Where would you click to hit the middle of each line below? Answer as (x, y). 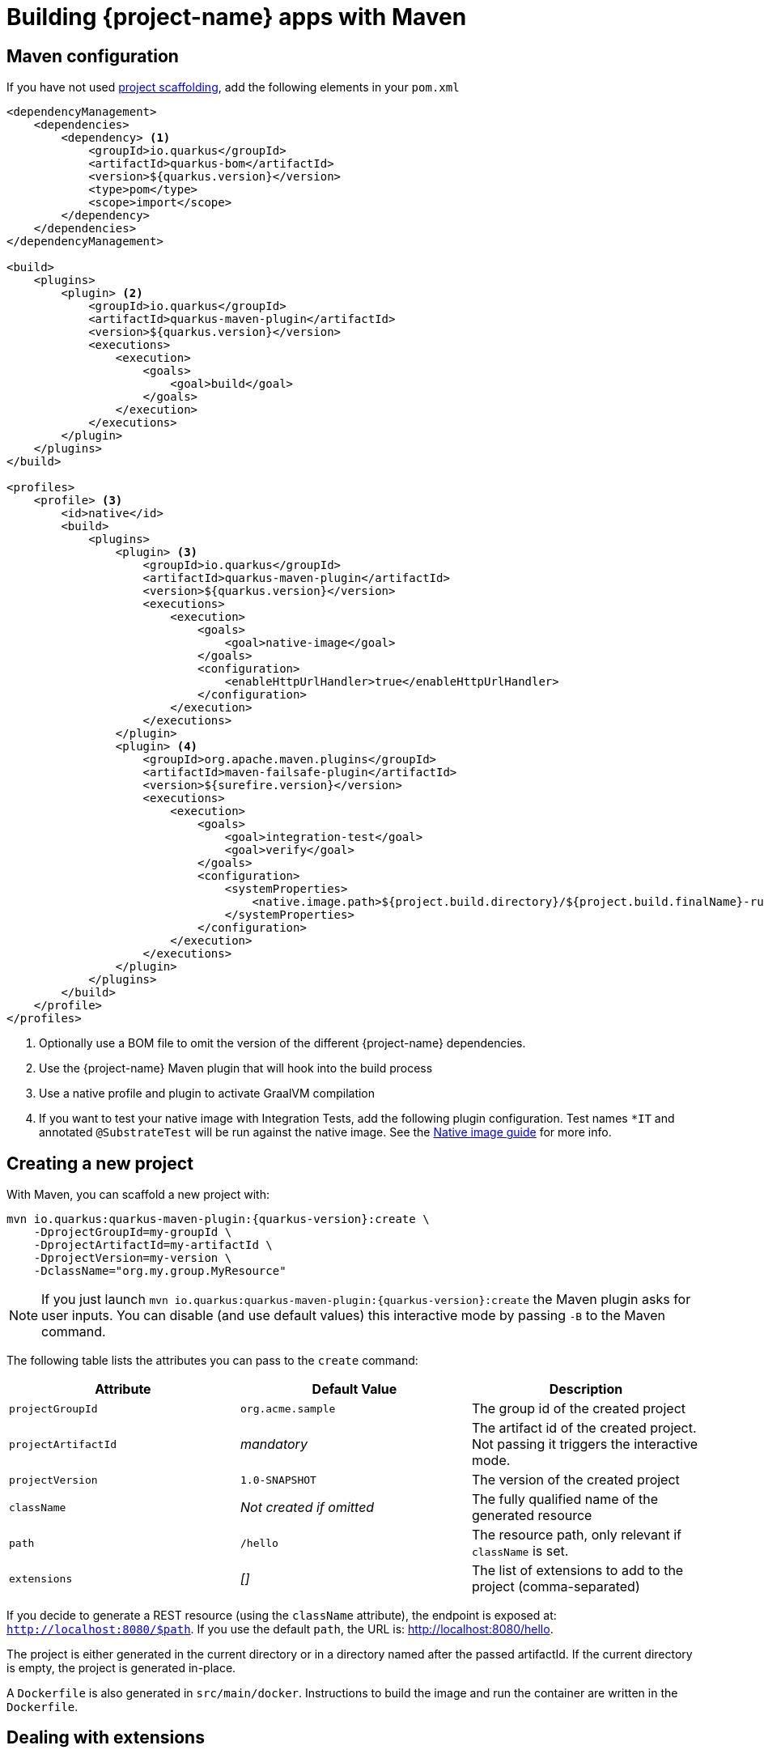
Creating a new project (100, 1163)
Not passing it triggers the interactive (585, 1444)
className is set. (520, 1551)
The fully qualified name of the (565, 1499)
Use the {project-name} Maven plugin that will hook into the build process (236, 1068)
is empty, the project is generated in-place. (121, 1668)
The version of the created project (575, 1480)
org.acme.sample (288, 1408)
